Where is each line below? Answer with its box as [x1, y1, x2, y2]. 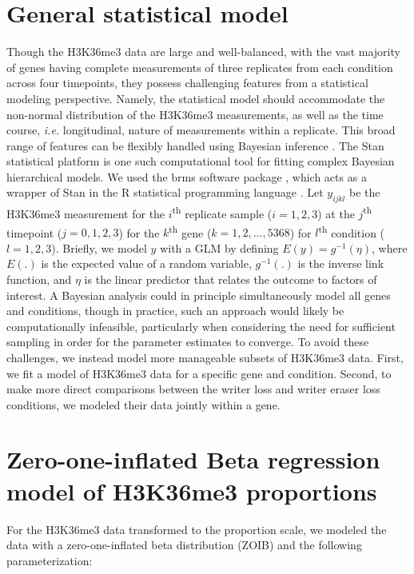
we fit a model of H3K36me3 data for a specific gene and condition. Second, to [6, 365, 392, 381]
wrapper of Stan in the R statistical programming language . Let [6, 184, 324, 201]
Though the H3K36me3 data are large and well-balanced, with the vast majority [6, 43, 400, 60]
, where [372, 239, 408, 256]
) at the [317, 205, 355, 221]
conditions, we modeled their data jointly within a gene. [6, 396, 281, 413]
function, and [6, 270, 72, 287]
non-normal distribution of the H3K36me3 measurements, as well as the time [6, 106, 384, 122]
